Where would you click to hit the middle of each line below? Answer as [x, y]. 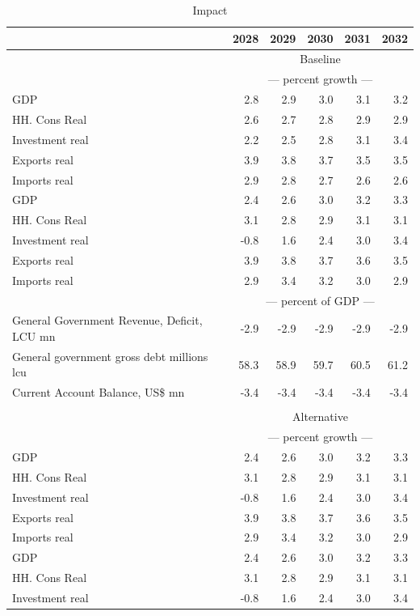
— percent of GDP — [320, 300]
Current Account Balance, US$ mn [99, 392]
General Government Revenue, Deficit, [107, 320]
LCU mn [34, 336]
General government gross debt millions [110, 356]
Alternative [320, 416]
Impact [210, 10]
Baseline [320, 59]
